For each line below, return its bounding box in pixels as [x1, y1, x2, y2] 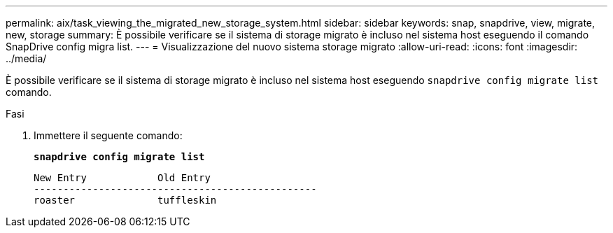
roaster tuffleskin [34, 195, 217, 206]
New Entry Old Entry [34, 172, 211, 183]
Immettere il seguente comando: [34, 129, 183, 141]
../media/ [6, 52, 47, 64]
